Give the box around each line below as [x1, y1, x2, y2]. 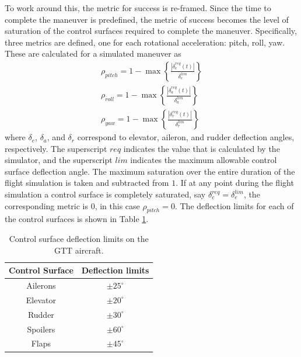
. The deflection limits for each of [174, 199, 294, 212]
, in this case [94, 199, 140, 212]
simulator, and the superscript [5, 154, 113, 166]
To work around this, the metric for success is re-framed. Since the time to [5, 2, 271, 13]
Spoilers [27, 323, 55, 335]
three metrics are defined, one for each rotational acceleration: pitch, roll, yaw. [5, 36, 285, 48]
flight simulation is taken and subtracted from [5, 176, 169, 189]
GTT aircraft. [54, 244, 104, 256]
